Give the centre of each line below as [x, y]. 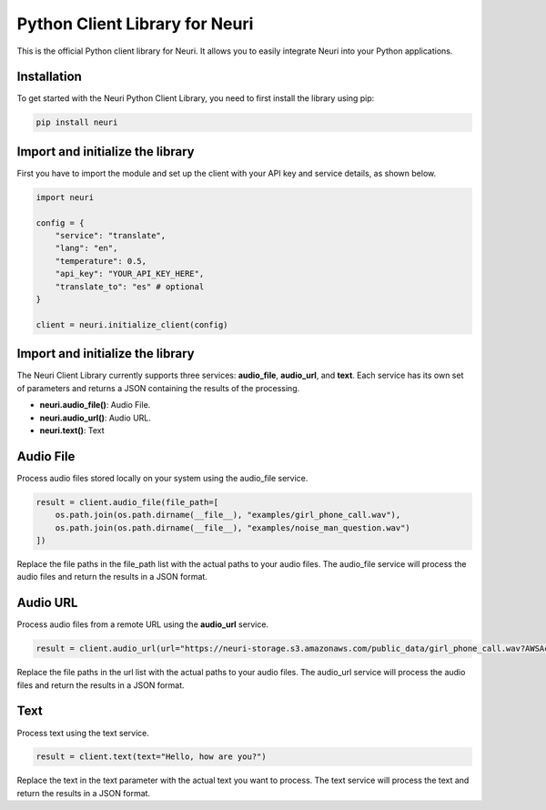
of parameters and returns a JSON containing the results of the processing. [158, 388]
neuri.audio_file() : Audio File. [95, 405]
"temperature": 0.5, [101, 261]
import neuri [65, 197]
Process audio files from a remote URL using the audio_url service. [142, 624]
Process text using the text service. [83, 733]
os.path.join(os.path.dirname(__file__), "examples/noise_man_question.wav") [233, 527]
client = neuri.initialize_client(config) [132, 324]
